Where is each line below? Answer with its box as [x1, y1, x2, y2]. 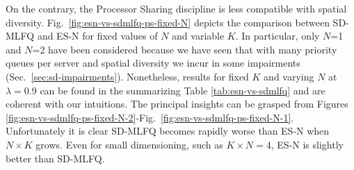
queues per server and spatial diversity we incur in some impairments [6, 56, 300, 70]
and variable [172, 28, 225, 43]
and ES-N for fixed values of [37, 28, 158, 43]
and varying [264, 69, 314, 83]
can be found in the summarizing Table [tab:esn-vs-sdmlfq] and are [40, 83, 325, 97]
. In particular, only [235, 28, 320, 43]
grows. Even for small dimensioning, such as [35, 137, 223, 151]
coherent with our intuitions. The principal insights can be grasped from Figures [6, 96, 348, 111]
